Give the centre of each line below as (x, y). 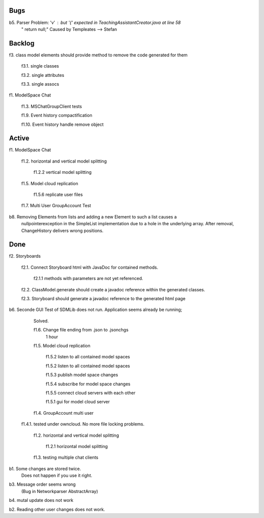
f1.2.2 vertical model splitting (63, 172)
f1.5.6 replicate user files (58, 195)
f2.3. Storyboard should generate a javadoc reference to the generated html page (103, 299)
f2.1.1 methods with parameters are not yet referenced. (88, 279)
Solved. (41, 321)
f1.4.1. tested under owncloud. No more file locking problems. (83, 424)
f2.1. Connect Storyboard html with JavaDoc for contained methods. (90, 267)
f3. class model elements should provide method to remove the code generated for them (98, 55)
